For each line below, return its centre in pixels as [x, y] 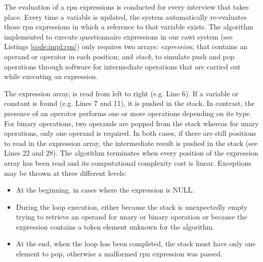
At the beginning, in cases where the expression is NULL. [105, 190]
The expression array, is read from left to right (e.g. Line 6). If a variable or [121, 93]
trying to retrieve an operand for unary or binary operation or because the [131, 217]
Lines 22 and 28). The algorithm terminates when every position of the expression [131, 153]
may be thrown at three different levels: [65, 173]
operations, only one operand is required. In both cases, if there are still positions [130, 133]
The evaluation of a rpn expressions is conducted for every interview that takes [126, 7]
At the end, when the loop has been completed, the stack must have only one [136, 244]
